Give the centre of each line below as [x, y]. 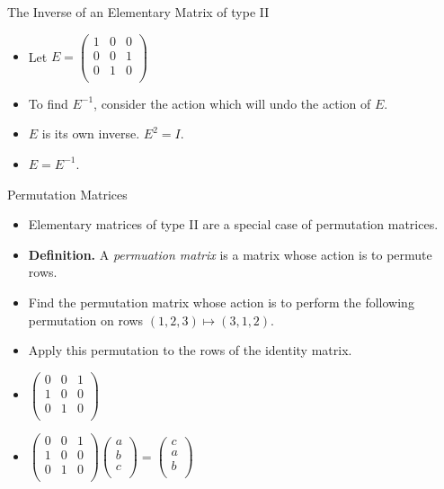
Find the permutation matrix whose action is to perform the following [221, 302]
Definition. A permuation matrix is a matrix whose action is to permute [230, 254]
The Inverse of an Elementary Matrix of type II [138, 12]
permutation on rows [86, 320]
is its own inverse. [91, 133]
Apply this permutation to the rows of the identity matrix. [190, 350]
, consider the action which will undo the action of [232, 103]
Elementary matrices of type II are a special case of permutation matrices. [233, 224]
